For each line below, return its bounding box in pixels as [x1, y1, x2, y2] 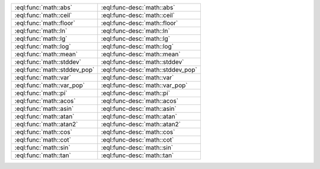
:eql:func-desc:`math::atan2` [101, 120, 181, 128]
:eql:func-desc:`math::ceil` [101, 11, 175, 19]
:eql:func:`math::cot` [14, 136, 71, 144]
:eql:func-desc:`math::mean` [101, 50, 181, 58]
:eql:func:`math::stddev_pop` [14, 66, 95, 74]
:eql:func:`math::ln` [14, 27, 68, 35]
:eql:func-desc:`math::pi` [101, 89, 170, 97]
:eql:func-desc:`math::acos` [101, 97, 179, 105]
